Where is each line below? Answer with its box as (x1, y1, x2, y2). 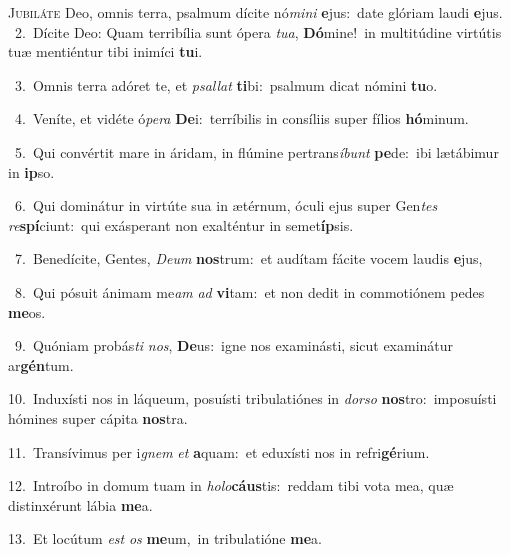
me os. (8, 301, 46, 322)
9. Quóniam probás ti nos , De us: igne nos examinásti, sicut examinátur (14, 335, 454, 356)
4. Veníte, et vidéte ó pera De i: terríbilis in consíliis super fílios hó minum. (14, 108, 469, 129)
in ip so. (8, 161, 55, 182)
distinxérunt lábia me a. (8, 494, 153, 515)
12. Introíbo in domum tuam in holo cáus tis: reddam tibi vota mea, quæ (8, 475, 454, 496)
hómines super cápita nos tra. (8, 407, 188, 428)
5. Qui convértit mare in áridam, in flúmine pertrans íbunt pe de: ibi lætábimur (14, 141, 499, 162)
